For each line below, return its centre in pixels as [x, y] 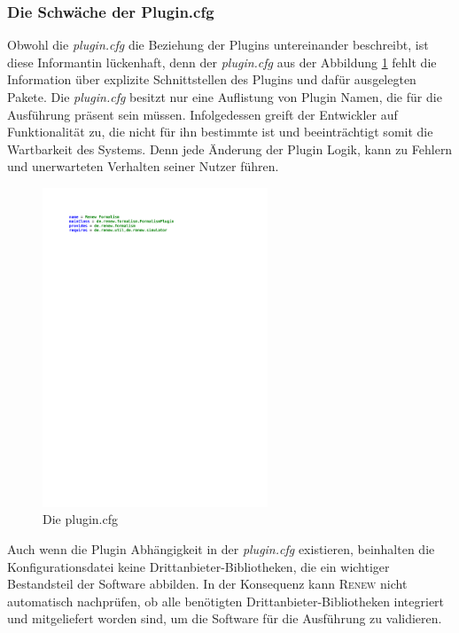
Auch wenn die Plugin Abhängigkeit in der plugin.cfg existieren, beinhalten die [221, 548]
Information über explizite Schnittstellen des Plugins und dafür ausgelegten [212, 79]
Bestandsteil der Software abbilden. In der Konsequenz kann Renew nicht [207, 584]
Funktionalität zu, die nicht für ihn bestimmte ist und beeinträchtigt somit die [220, 132]
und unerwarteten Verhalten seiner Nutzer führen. [143, 166]
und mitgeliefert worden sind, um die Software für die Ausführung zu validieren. [225, 618]
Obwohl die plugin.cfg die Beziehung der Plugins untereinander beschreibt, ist [218, 45]
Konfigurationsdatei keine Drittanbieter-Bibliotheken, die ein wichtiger [198, 566]
